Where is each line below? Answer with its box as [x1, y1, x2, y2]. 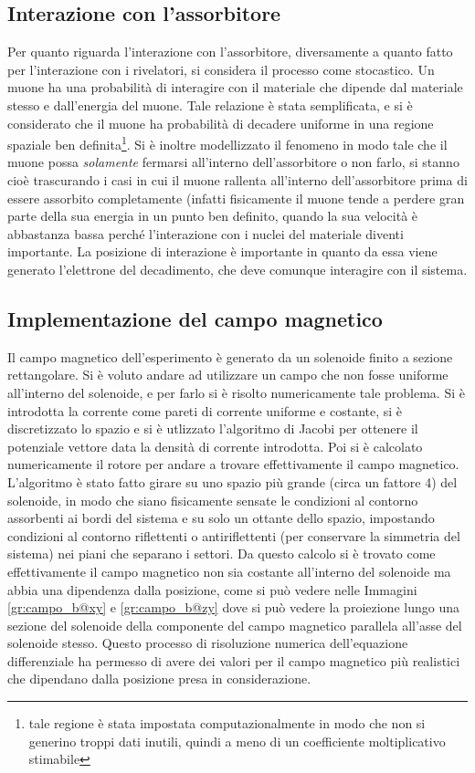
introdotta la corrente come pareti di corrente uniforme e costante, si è [7, 401, 403, 420]
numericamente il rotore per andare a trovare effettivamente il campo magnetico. [7, 454, 459, 474]
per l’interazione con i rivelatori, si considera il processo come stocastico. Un [7, 59, 435, 78]
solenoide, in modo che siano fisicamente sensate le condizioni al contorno [7, 490, 418, 509]
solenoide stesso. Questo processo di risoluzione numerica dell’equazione [7, 633, 408, 653]
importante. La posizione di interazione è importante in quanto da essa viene [7, 242, 438, 261]
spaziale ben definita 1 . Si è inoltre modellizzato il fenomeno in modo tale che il [7, 132, 448, 153]
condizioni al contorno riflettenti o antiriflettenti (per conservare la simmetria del [7, 526, 460, 545]
